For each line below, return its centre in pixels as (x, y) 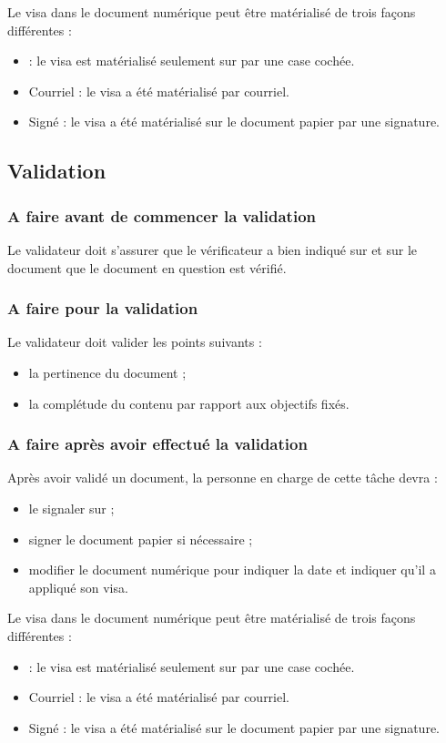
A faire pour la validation (103, 308)
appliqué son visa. (78, 587)
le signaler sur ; (71, 508)
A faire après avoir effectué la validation (157, 444)
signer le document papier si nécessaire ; (141, 539)
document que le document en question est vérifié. (147, 267)
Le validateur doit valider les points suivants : (135, 342)
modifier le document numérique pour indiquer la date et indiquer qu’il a (232, 570)
